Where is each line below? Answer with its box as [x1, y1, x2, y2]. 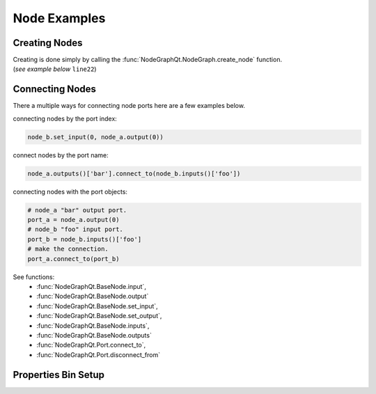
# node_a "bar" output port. [27, 206, 127, 214]
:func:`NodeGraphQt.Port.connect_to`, [36, 341, 146, 349]
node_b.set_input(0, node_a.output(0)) [27, 133, 164, 141]
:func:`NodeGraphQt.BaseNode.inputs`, [36, 321, 150, 330]
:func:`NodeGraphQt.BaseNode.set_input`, [36, 301, 158, 310]
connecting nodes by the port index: [13, 114, 118, 123]
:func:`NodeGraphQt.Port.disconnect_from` [36, 350, 160, 358]
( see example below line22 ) [13, 65, 97, 73]
